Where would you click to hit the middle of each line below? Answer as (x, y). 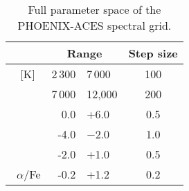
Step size (153, 53)
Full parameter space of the (94, 9)
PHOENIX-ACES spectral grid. (94, 25)
